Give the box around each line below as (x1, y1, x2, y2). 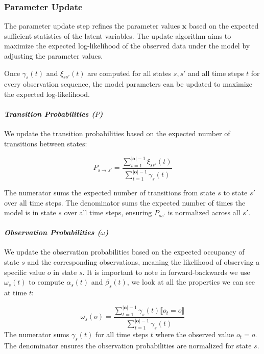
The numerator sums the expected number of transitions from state (4, 187, 215, 197)
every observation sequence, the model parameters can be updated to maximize (4, 79, 253, 89)
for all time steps (95, 329, 149, 339)
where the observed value (155, 329, 234, 339)
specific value (4, 266, 45, 277)
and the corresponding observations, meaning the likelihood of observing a (27, 257, 260, 267)
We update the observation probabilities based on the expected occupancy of (4, 246, 245, 257)
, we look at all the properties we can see (127, 276, 255, 287)
